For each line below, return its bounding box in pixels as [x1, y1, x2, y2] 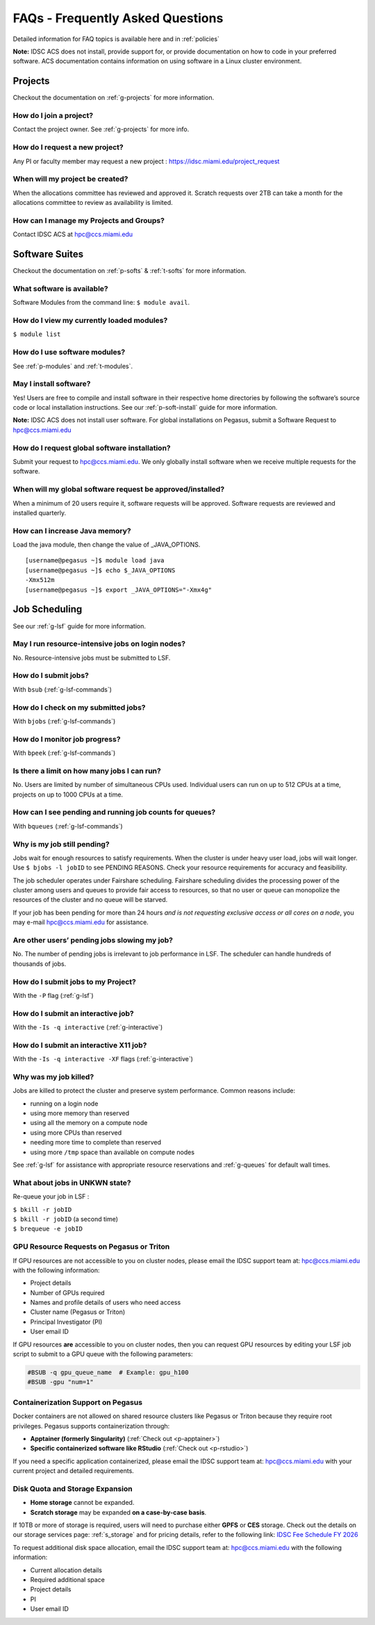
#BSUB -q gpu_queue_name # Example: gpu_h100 [27, 1369, 189, 1376]
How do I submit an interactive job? [12, 1008, 135, 1018]
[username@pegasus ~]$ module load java [25, 556, 165, 565]
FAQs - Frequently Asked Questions [12, 10, 224, 26]
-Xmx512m [25, 576, 55, 584]
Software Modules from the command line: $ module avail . [12, 299, 190, 307]
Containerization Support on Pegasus [12, 1397, 142, 1407]
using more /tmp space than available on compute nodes [30, 1148, 194, 1156]
